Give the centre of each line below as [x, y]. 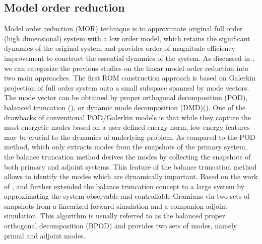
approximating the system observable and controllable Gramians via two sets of [127, 196]
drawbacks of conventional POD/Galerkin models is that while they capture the [128, 117]
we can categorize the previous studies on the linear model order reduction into [126, 68]
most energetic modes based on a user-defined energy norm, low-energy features [127, 127]
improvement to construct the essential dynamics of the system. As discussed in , [129, 58]
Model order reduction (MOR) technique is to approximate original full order [123, 28]
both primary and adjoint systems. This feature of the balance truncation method [130, 166]
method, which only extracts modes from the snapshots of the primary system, [126, 147]
